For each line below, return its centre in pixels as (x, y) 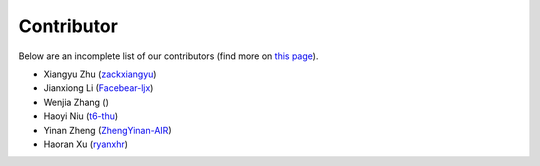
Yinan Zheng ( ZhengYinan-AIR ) (107, 130)
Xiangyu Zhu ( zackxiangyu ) (100, 74)
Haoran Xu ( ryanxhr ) (86, 144)
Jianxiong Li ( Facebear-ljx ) (98, 88)
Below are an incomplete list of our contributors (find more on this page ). (168, 56)
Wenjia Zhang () (76, 102)
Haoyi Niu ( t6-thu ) (81, 116)
